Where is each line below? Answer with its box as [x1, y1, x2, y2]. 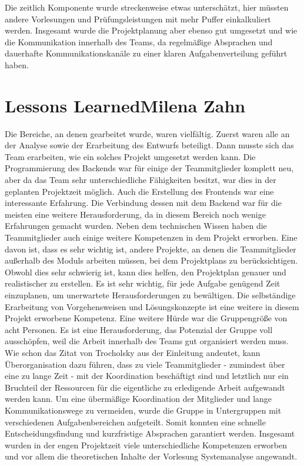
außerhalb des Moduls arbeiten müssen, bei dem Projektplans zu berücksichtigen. [5, 254, 298, 267]
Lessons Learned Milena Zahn [5, 93, 246, 117]
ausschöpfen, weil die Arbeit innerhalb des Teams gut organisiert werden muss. [5, 335, 289, 347]
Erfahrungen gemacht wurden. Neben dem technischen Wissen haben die [5, 219, 267, 232]
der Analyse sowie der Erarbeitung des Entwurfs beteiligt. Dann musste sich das [5, 139, 294, 151]
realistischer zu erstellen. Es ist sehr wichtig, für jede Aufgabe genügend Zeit [5, 277, 280, 289]
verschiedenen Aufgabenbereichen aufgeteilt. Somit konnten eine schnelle [5, 415, 266, 428]
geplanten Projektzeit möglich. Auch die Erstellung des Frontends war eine [5, 185, 274, 197]
